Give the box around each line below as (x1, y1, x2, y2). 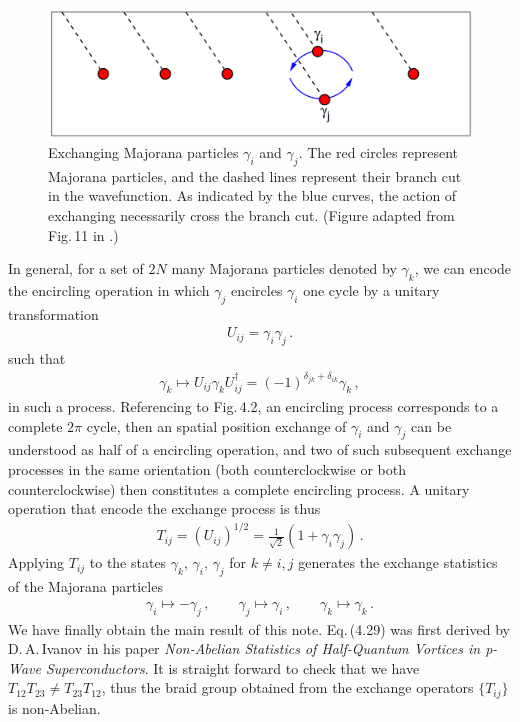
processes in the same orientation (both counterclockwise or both (8, 459, 406, 480)
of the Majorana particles (8, 576, 163, 597)
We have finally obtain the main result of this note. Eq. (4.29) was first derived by (8, 618, 510, 639)
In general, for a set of (8, 258, 144, 279)
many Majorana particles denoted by (171, 258, 397, 279)
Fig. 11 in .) (48, 224, 119, 245)
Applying (8, 552, 65, 573)
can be (411, 415, 452, 436)
